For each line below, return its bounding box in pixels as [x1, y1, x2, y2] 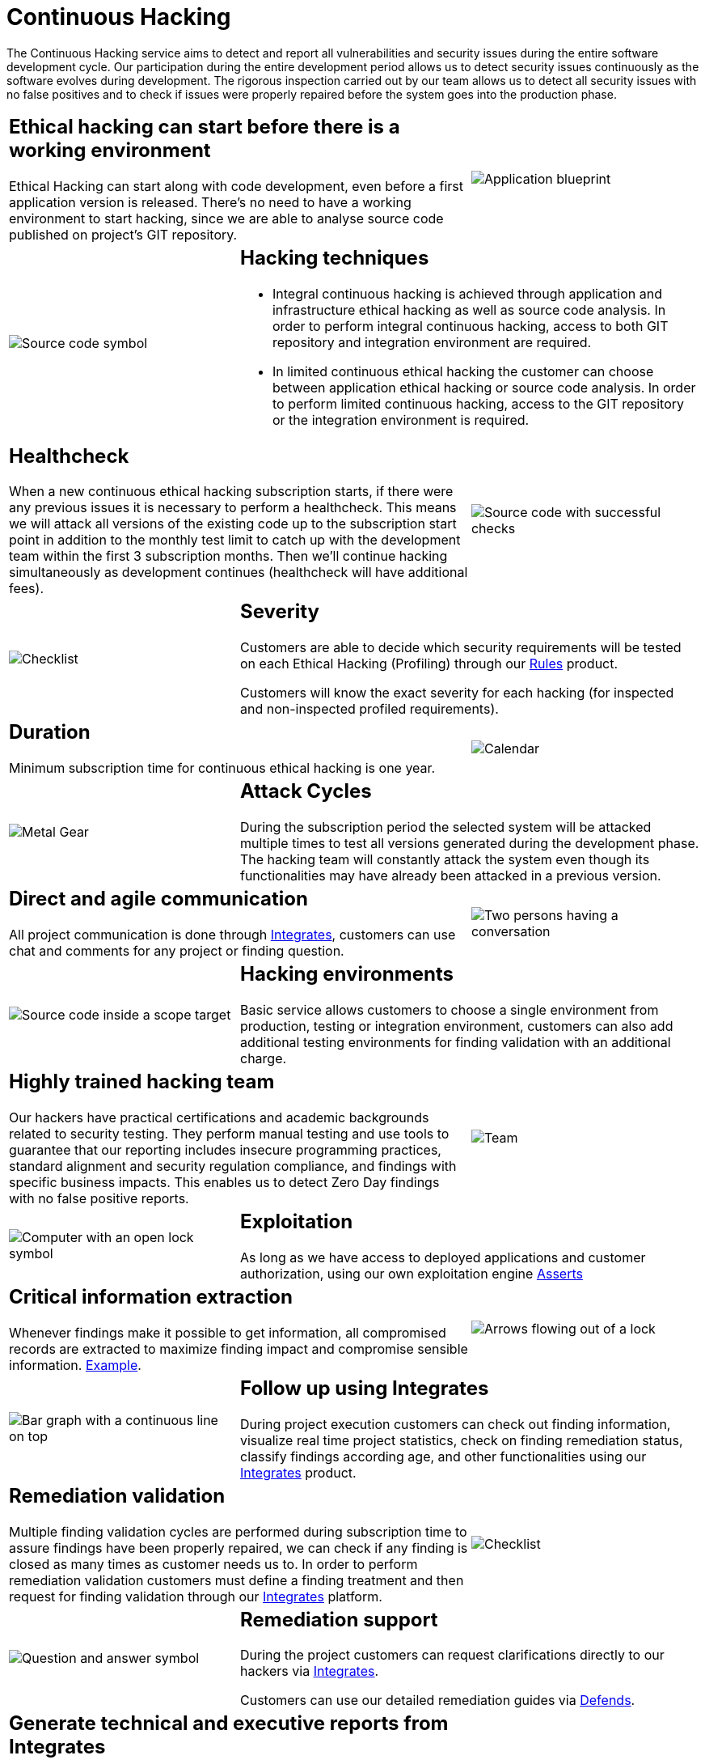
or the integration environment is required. [272, 411, 530, 428]
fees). [9, 580, 44, 597]
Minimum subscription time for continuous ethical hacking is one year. [9, 760, 436, 777]
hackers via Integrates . [239, 1663, 379, 1680]
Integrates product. [239, 1464, 357, 1481]
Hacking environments [239, 962, 454, 986]
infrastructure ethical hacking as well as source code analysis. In [272, 301, 666, 318]
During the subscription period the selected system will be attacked [239, 819, 652, 836]
